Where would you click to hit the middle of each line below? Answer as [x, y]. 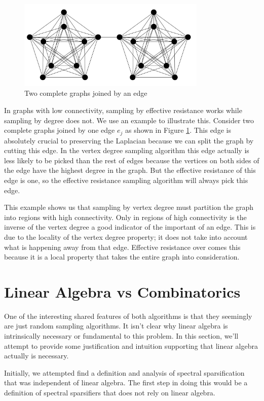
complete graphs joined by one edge [60, 130]
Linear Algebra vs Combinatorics [122, 291]
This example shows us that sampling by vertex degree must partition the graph [129, 207]
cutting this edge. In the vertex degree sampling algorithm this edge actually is [127, 150]
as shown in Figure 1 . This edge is [178, 130]
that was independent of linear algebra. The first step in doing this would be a [126, 382]
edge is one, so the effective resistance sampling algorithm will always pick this [126, 180]
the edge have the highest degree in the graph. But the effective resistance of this [130, 170]
